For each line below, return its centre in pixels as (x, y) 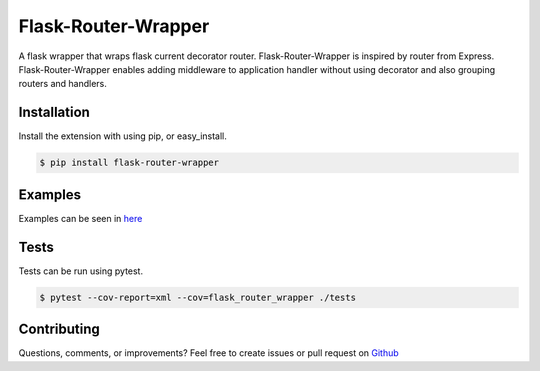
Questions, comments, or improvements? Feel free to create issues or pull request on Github (208, 353)
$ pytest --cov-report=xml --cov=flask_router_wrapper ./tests (198, 297)
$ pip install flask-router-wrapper (129, 163)
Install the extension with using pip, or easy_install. (122, 136)
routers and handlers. (62, 84)
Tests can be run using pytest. (81, 271)
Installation (54, 112)
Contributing (59, 329)
